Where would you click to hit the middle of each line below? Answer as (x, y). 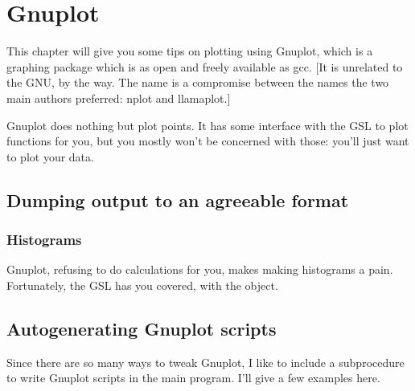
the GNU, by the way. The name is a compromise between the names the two (198, 82)
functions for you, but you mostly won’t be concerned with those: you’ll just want (208, 141)
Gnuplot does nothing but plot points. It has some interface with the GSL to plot (207, 125)
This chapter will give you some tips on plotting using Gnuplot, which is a (190, 51)
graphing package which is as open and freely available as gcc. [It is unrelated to (205, 66)
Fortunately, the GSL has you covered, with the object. (142, 285)
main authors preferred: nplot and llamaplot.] (119, 98)
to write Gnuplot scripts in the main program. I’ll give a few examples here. (193, 378)
